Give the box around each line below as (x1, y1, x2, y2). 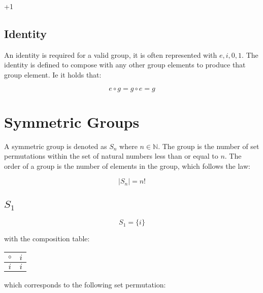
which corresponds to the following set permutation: (4, 279, 166, 290)
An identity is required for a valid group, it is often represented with (4, 49, 217, 60)
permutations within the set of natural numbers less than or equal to (4, 151, 218, 161)
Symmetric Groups (4, 111, 140, 132)
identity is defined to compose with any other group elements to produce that (4, 59, 246, 70)
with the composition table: (4, 233, 90, 244)
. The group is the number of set (158, 140, 259, 151)
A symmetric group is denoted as (4, 140, 107, 151)
